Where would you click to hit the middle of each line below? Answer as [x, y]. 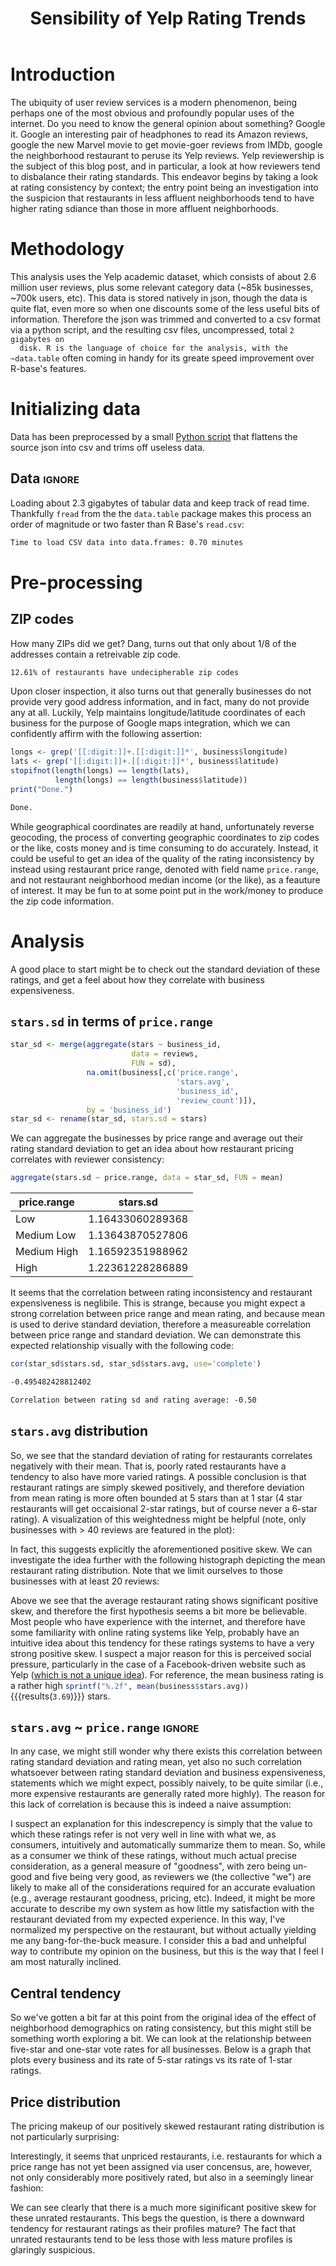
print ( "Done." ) [42, 789]
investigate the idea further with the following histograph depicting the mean [168, 1559]
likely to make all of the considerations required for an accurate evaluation [163, 1888]
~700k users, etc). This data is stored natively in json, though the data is [159, 298]
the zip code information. [62, 901]
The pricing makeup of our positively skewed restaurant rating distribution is [167, 2126]
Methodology [67, 249]
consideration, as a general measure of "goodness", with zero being [150, 1866]
